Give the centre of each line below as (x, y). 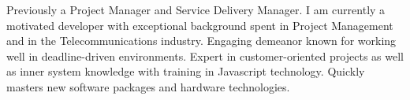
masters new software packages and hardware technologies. (148, 86)
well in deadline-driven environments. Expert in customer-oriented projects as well (205, 56)
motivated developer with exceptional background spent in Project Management (200, 25)
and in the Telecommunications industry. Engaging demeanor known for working (201, 41)
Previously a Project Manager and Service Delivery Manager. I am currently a (196, 9)
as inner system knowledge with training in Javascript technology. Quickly (186, 71)
